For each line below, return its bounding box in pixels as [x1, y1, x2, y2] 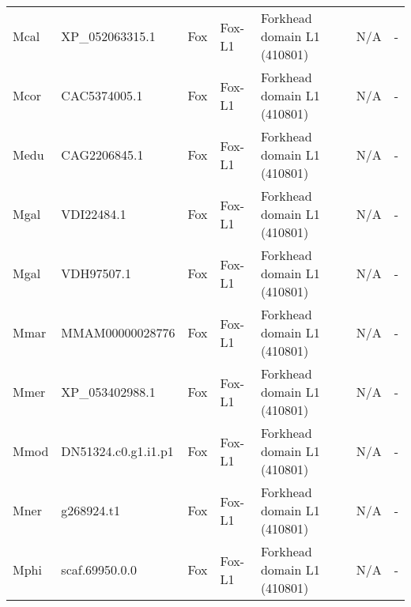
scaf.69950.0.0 [61, 560, 138, 579]
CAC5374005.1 [61, 86, 143, 104]
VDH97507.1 [61, 264, 132, 282]
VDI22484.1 [61, 205, 126, 223]
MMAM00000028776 [61, 323, 175, 341]
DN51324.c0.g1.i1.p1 [61, 442, 174, 460]
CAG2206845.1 [61, 145, 144, 164]
